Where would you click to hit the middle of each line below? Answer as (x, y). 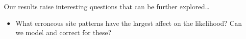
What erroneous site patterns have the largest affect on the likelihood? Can (129, 23)
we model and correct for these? (63, 32)
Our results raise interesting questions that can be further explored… (107, 6)
